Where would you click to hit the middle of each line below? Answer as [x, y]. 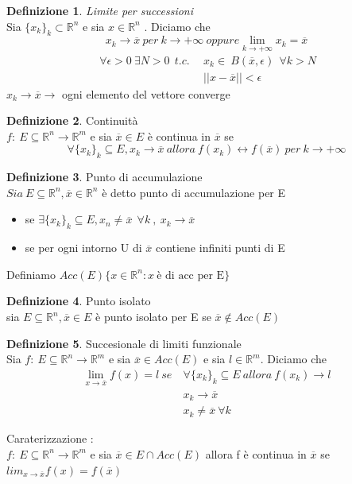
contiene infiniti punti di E [220, 248]
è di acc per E [191, 275]
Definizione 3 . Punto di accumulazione [104, 177]
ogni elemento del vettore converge [146, 93]
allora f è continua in [256, 453]
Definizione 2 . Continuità [72, 120]
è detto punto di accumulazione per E [194, 192]
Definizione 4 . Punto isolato [79, 301]
